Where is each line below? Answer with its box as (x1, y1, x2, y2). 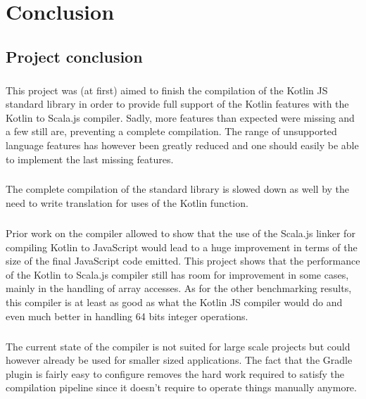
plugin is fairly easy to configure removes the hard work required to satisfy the (6, 366, 344, 381)
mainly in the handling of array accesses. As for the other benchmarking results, (6, 281, 352, 296)
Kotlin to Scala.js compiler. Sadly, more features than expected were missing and (6, 110, 355, 125)
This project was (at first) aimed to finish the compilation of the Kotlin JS (6, 82, 328, 97)
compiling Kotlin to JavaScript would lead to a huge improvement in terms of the (6, 239, 358, 254)
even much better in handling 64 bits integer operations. (6, 308, 248, 323)
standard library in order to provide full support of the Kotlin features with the (6, 96, 349, 111)
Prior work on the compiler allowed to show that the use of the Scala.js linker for (6, 226, 355, 241)
